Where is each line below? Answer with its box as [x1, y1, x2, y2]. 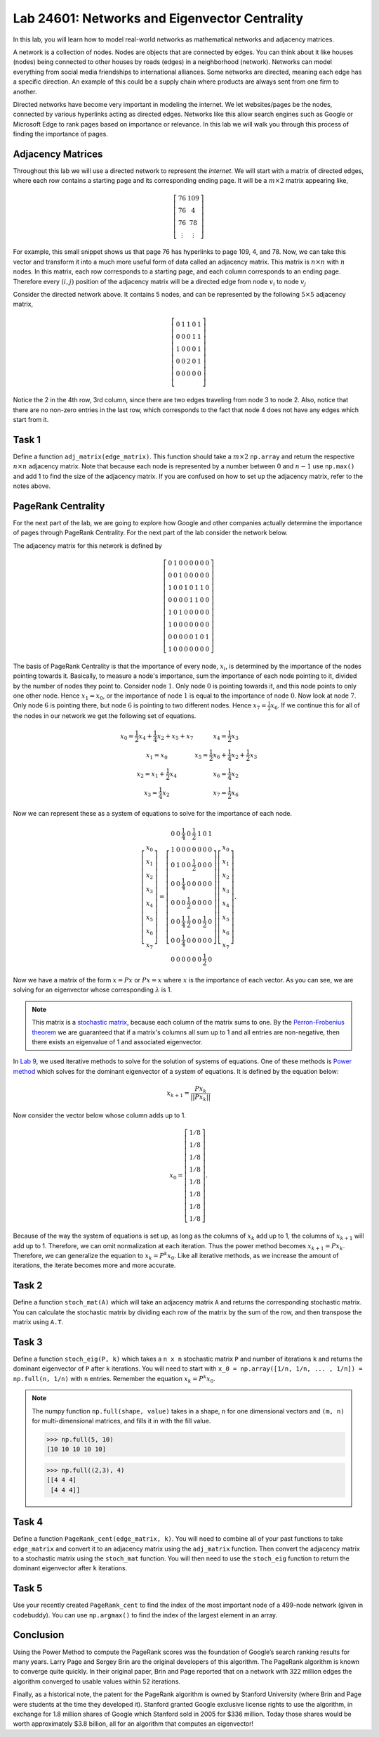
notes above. [13, 482, 51, 490]
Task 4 [13, 1516, 44, 1528]
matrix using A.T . [13, 1318, 64, 1326]
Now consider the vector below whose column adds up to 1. [13, 1111, 186, 1120]
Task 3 [13, 1336, 44, 1348]
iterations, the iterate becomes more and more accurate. [13, 1261, 176, 1269]
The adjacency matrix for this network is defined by [13, 541, 163, 550]
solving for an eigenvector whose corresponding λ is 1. [13, 985, 173, 994]
